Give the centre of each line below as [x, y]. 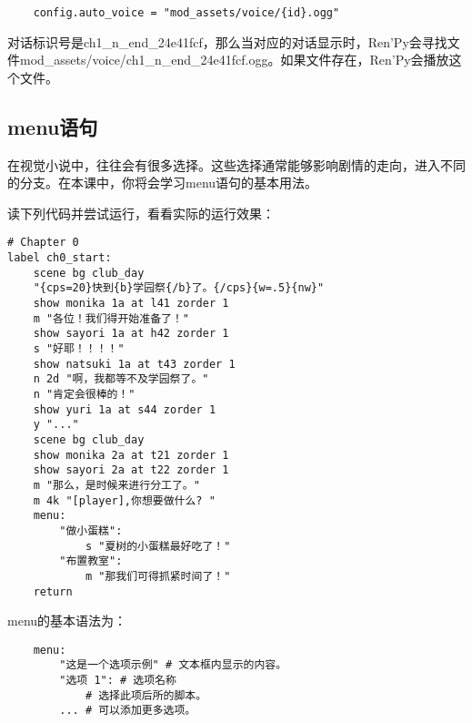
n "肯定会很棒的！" [84, 394]
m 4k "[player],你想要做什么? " [124, 500]
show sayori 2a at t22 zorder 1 [131, 470]
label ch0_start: [60, 258]
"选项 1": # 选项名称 [118, 681]
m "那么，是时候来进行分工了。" [116, 485]
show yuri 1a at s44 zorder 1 [125, 409]
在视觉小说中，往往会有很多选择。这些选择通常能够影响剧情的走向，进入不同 [236, 164]
